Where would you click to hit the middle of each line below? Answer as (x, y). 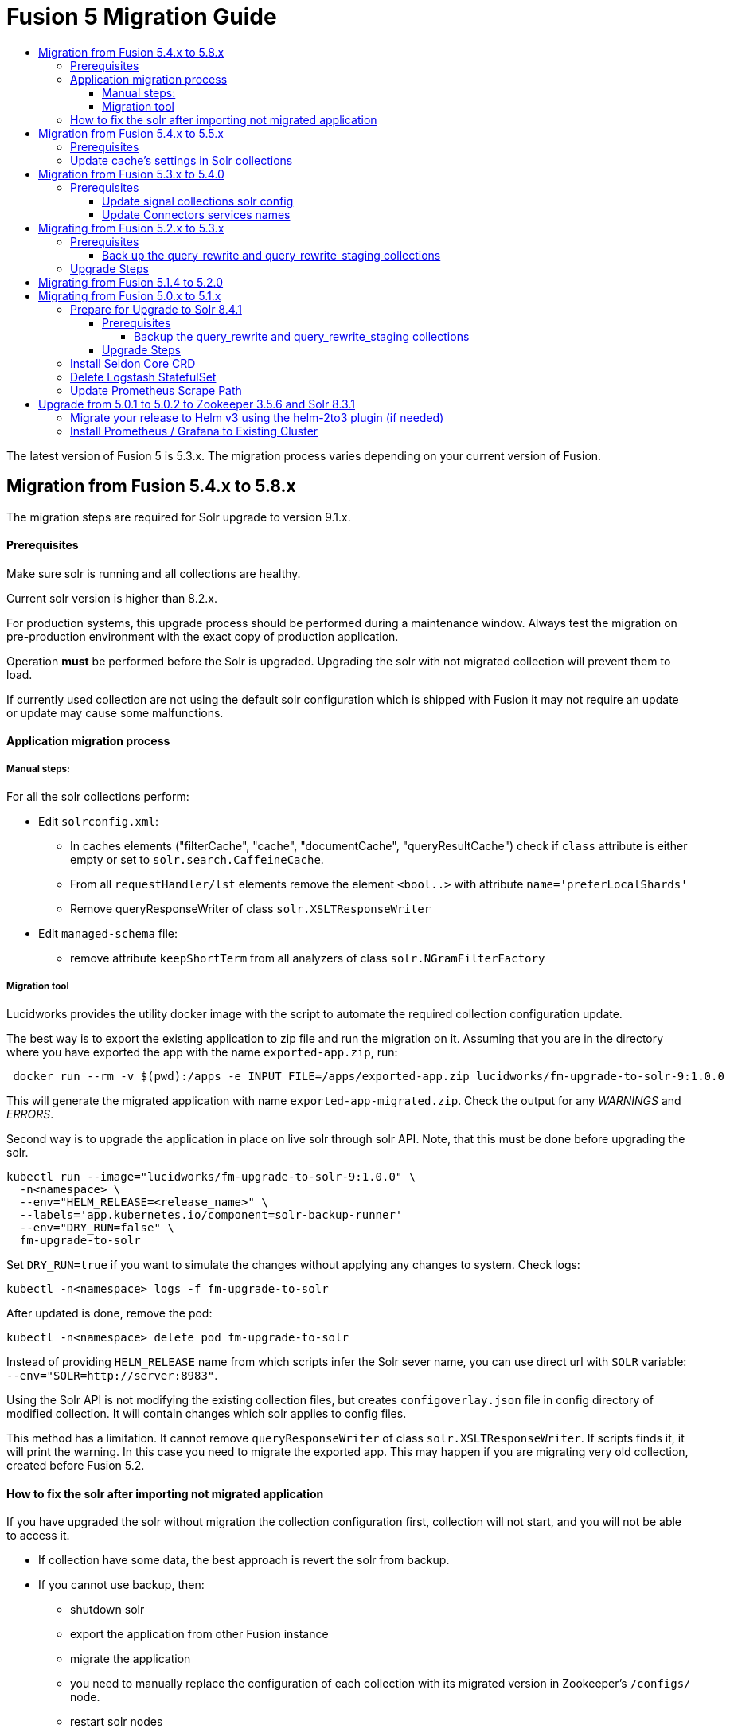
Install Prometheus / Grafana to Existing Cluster (194, 431)
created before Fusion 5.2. (76, 1465)
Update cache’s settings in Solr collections (182, 160)
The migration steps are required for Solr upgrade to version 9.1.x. (179, 517)
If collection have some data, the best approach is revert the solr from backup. (244, 1560)
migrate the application (131, 1659)
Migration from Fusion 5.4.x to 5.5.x (131, 133)
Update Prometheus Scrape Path (156, 390)
